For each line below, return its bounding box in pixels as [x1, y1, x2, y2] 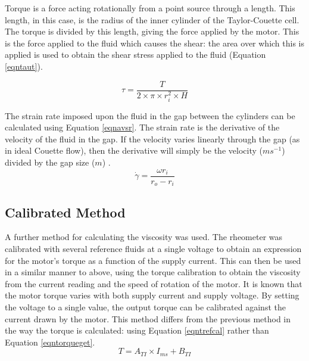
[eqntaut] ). [5, 60, 43, 72]
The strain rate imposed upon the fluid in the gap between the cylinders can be [5, 109, 295, 122]
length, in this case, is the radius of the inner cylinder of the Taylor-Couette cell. [5, 13, 299, 26]
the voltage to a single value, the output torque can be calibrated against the [5, 300, 286, 313]
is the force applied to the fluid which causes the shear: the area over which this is [5, 36, 305, 49]
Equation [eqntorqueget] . [5, 335, 95, 348]
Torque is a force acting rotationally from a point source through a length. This [5, 2, 295, 14]
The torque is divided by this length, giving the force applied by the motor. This [5, 25, 299, 38]
